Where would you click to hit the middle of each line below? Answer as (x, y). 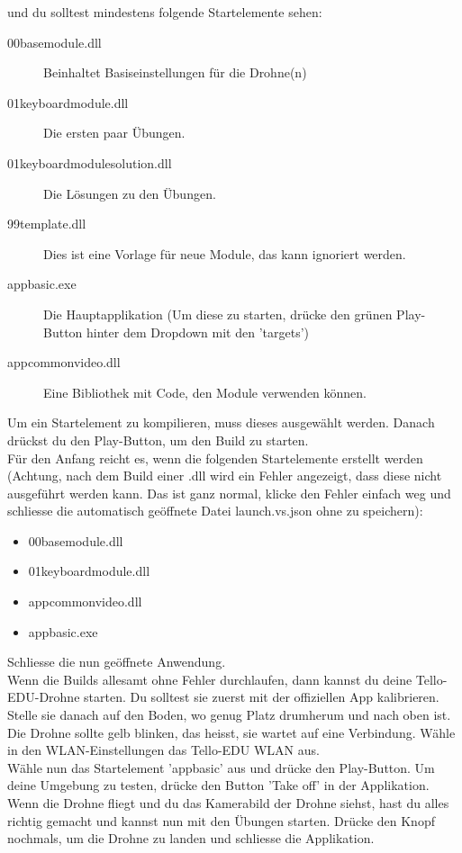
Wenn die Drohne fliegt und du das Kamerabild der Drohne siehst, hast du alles (228, 803)
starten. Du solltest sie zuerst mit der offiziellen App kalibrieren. (262, 697)
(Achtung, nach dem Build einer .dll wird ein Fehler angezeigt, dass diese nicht (225, 476)
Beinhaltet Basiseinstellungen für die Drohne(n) (175, 72)
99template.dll (47, 224)
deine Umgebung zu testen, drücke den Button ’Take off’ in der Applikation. (218, 785)
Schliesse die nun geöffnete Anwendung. (117, 662)
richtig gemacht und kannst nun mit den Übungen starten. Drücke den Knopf (221, 820)
